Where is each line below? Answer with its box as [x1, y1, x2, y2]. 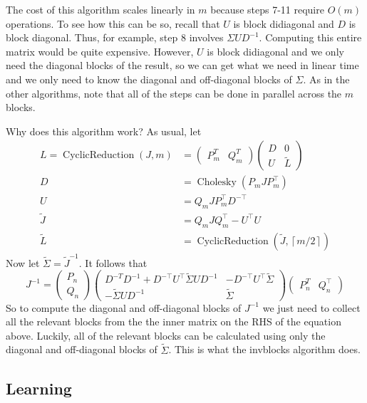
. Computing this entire [259, 30, 362, 45]
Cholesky [197, 177, 237, 188]
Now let [6, 255, 40, 270]
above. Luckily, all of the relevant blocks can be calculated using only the [6, 328, 326, 342]
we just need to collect [262, 300, 361, 315]
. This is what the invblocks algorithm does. [168, 342, 361, 357]
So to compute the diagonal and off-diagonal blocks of [6, 300, 242, 315]
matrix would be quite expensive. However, [6, 43, 194, 58]
